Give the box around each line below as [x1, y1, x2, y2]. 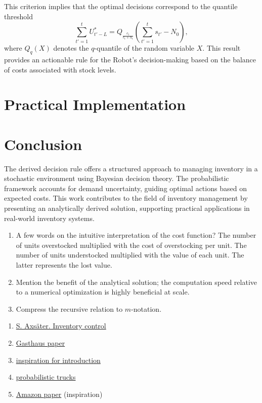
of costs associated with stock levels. [4, 64, 116, 75]
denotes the [53, 43, 89, 53]
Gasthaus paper [16, 337, 65, 348]
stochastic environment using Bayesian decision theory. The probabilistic [4, 173, 229, 184]
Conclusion [4, 133, 82, 154]
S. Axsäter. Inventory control [16, 320, 106, 331]
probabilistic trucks [16, 372, 76, 382]
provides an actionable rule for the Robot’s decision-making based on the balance [4, 54, 256, 64]
